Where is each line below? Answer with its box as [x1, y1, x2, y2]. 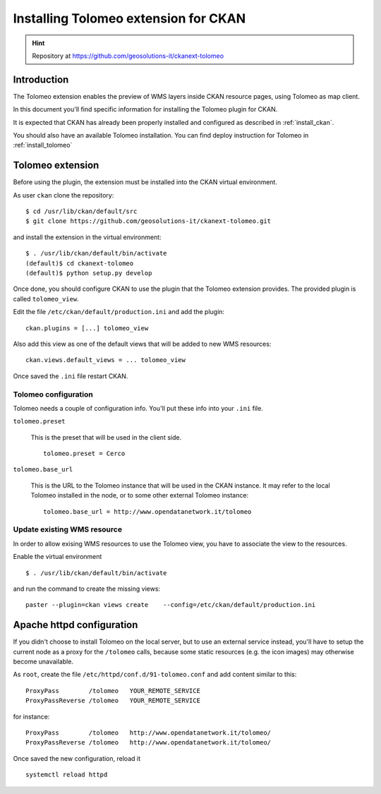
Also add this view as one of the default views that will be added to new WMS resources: [13, 339, 272, 348]
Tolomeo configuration [13, 389, 93, 399]
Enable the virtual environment [13, 553, 102, 561]
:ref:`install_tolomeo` [13, 141, 73, 150]
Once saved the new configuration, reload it [13, 754, 141, 762]
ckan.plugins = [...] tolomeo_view [25, 324, 149, 332]
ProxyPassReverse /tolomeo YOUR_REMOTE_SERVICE [25, 697, 201, 705]
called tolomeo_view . [13, 294, 79, 303]
